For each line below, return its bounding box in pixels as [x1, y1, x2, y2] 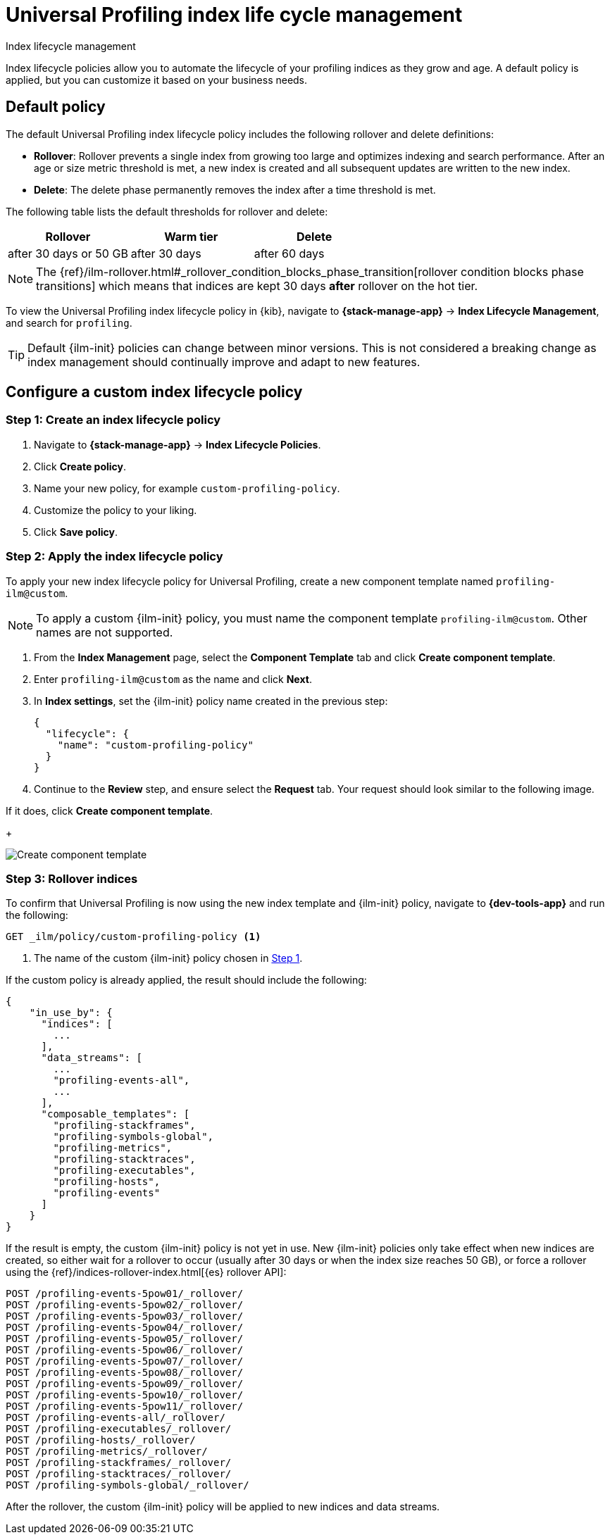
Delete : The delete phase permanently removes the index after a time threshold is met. [34, 183, 436, 196]
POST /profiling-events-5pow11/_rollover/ [6, 1401, 244, 1412]
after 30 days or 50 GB [8, 246, 128, 261]
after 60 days [254, 246, 325, 261]
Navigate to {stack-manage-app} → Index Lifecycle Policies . [34, 438, 321, 451]
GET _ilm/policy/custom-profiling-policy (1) [6, 931, 261, 943]
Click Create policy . [34, 460, 127, 472]
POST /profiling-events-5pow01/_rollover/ [6, 1288, 244, 1300]
